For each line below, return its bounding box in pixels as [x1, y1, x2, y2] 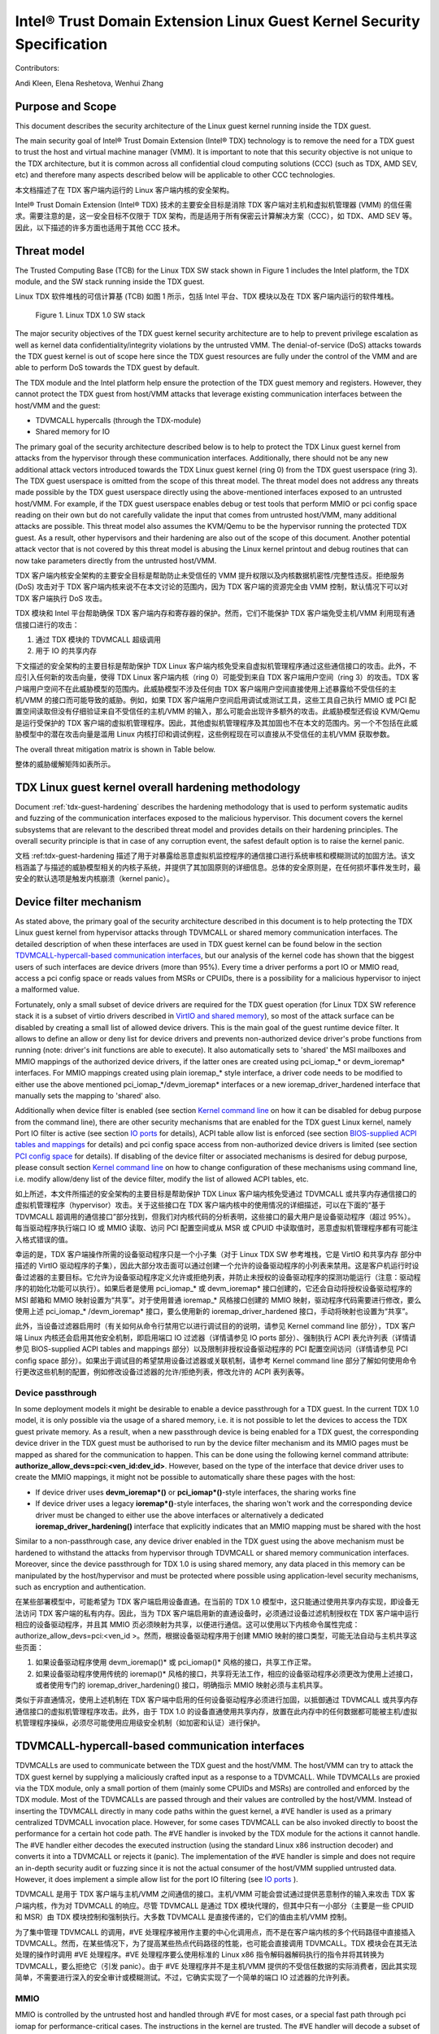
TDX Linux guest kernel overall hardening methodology [15, 780, 301, 794]
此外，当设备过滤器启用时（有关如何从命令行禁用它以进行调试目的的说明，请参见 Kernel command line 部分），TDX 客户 [15, 1321, 416, 1331]
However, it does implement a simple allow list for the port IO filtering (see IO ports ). [15, 1875, 298, 1884]
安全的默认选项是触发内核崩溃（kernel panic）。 [15, 874, 175, 884]
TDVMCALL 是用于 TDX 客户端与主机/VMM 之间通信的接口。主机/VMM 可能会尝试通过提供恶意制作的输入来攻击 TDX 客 [15, 1889, 415, 1899]
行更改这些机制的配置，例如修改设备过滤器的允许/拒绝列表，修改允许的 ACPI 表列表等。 [15, 1367, 309, 1377]
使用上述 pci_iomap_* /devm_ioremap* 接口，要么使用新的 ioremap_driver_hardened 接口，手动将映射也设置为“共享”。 [15, 1306, 413, 1316]
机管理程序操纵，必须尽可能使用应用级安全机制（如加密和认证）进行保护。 [15, 1718, 264, 1728]
